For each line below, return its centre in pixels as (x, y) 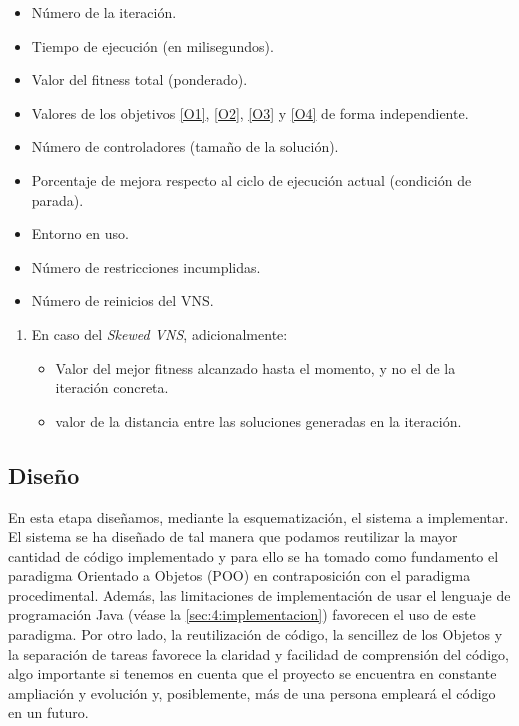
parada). (57, 199)
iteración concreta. (112, 387)
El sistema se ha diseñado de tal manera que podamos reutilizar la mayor (233, 536)
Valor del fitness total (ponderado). (139, 79)
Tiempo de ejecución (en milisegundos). (152, 45)
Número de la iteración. (104, 12)
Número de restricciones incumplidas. (146, 266)
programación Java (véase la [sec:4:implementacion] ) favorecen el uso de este (242, 614)
